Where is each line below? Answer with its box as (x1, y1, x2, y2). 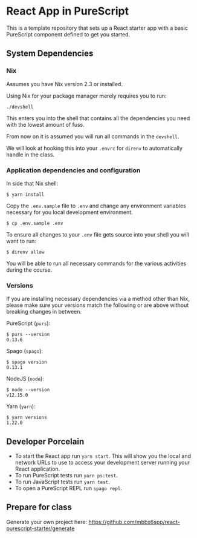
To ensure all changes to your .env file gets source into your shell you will (6, 230, 189, 238)
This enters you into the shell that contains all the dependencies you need (6, 114, 190, 122)
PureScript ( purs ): (6, 320, 51, 327)
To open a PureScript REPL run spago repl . (15, 485, 123, 492)
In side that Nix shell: (6, 180, 59, 187)
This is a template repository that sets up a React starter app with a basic (6, 24, 189, 32)
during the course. (6, 266, 53, 274)
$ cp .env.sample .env (6, 220, 63, 226)
